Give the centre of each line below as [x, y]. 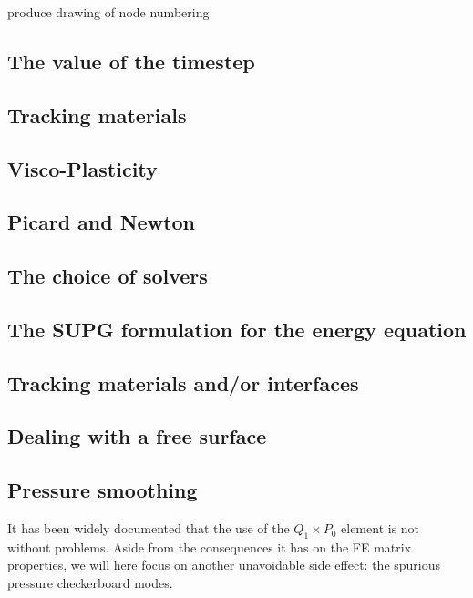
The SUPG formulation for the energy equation [237, 329]
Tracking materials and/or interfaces [183, 382]
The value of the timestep [131, 61]
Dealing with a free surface [137, 436]
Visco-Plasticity [82, 168]
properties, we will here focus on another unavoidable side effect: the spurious [224, 565]
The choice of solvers [108, 276]
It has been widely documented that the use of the [149, 528]
